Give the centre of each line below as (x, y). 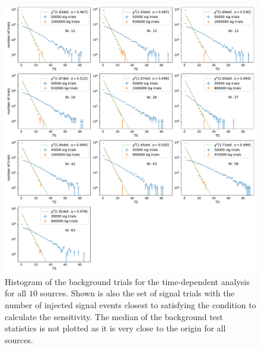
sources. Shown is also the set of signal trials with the (137, 293)
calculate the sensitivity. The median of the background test (114, 316)
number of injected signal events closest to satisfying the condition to (130, 305)
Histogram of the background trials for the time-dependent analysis (127, 281)
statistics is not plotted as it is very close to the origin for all (115, 328)
